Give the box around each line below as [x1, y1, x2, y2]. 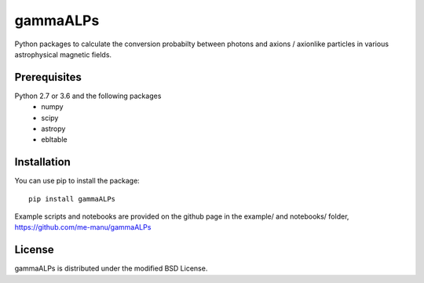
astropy [41, 124, 66, 133]
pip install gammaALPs [28, 194, 116, 203]
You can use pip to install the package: [14, 176, 141, 186]
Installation [14, 155, 71, 169]
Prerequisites [14, 71, 82, 84]
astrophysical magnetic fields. [14, 49, 112, 59]
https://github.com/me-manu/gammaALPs [14, 223, 152, 232]
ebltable [41, 135, 68, 144]
